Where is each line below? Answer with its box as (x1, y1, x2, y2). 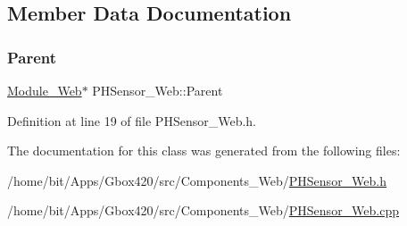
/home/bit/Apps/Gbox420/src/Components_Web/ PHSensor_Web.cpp (7, 201, 400, 220)
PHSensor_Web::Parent (92, 81, 223, 99)
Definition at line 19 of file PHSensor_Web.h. (7, 111, 256, 130)
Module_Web (7, 81, 82, 99)
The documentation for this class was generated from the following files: (7, 141, 401, 160)
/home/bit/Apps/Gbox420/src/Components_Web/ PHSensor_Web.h (7, 171, 387, 189)
